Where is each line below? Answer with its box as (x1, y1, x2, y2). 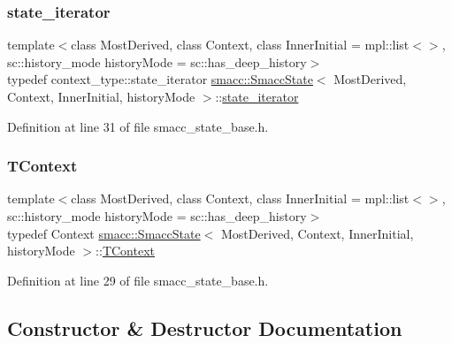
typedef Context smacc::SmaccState (7, 224, 201, 242)
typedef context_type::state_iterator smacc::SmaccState (7, 70, 313, 88)
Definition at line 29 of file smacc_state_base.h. (7, 271, 269, 289)
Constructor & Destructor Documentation (7, 314, 402, 341)
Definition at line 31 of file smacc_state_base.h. (7, 117, 269, 135)
